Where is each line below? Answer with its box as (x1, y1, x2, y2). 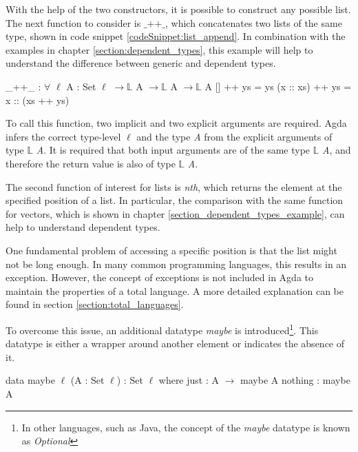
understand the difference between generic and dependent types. (6, 56, 276, 70)
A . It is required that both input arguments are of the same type (36, 143, 310, 157)
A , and (322, 143, 351, 157)
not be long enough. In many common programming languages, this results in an (6, 256, 347, 271)
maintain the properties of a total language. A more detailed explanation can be (6, 283, 344, 298)
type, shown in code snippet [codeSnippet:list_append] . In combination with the (6, 29, 346, 43)
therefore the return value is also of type (6, 156, 176, 170)
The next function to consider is (6, 15, 141, 30)
